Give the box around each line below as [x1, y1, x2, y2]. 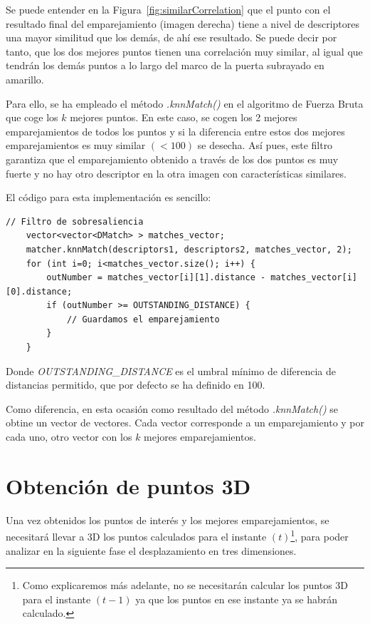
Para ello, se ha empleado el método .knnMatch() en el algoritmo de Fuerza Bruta [6, 96, 364, 111]
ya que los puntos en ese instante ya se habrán [135, 591, 338, 606]
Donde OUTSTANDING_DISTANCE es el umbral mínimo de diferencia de [6, 363, 337, 378]
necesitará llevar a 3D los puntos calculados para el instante [6, 529, 267, 543]
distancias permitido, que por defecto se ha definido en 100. [6, 377, 265, 392]
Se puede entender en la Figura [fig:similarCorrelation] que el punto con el [6, 2, 331, 16]
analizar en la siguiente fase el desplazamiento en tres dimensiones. [6, 543, 297, 558]
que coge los [6, 110, 58, 125]
